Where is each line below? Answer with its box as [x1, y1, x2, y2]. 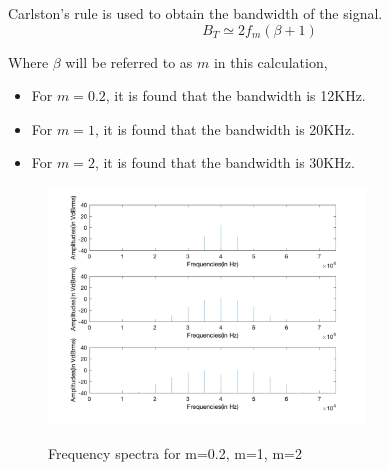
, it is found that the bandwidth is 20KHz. [94, 118, 355, 139]
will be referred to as [65, 51, 193, 72]
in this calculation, [213, 51, 328, 72]
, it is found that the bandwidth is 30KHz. [94, 152, 355, 173]
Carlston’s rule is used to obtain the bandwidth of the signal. [8, 3, 383, 23]
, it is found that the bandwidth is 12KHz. [105, 85, 366, 106]
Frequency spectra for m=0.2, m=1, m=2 [48, 443, 302, 464]
